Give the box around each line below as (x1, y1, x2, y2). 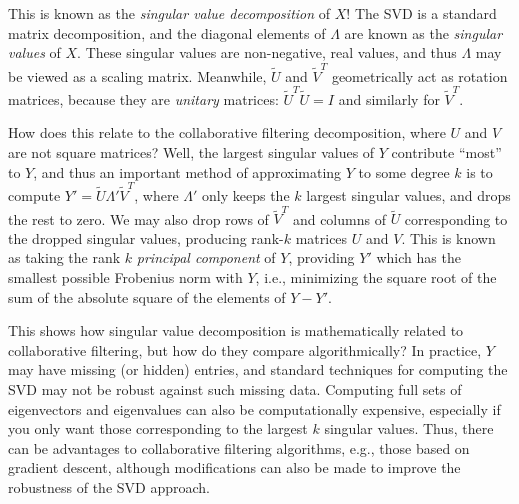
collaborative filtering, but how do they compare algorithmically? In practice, (8, 339, 482, 360)
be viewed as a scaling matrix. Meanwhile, (8, 65, 267, 86)
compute (8, 184, 61, 205)
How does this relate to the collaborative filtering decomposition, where (8, 122, 446, 143)
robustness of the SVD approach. (8, 476, 210, 497)
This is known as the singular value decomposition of (8, 3, 331, 23)
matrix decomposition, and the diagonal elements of (8, 22, 326, 43)
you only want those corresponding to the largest (8, 418, 308, 439)
